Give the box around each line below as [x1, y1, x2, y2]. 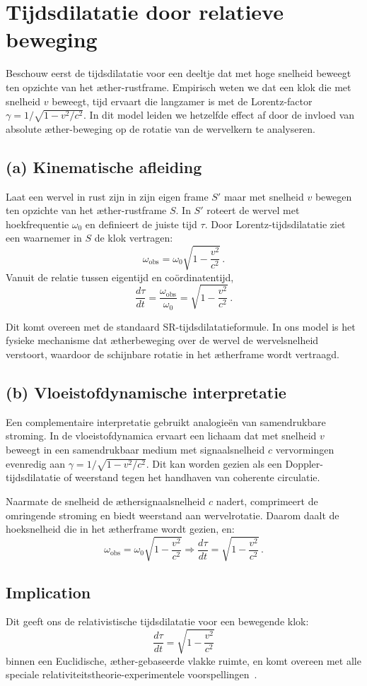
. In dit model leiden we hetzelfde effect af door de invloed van [83, 107, 355, 122]
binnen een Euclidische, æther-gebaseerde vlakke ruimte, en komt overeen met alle [6, 653, 361, 668]
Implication [6, 581, 91, 603]
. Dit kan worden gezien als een [146, 456, 282, 471]
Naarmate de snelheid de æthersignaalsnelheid [6, 493, 206, 508]
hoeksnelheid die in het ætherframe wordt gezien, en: [6, 521, 235, 536]
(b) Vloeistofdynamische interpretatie [6, 382, 286, 403]
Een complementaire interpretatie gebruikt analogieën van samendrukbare [6, 414, 326, 429]
